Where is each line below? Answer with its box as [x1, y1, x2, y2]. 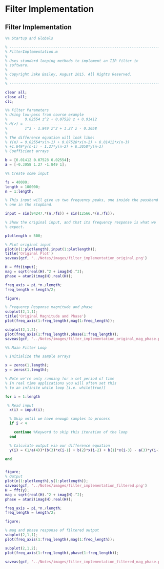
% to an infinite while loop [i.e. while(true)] [5, 385, 106, 390]
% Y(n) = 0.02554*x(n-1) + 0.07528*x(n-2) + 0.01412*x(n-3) [5, 139, 130, 145]
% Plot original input [5, 242, 51, 247]
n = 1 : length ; [5, 189, 34, 194]
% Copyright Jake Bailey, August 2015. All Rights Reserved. [5, 72, 132, 77]
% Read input [7, 403, 34, 408]
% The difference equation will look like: [5, 135, 95, 140]
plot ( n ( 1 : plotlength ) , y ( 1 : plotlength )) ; [5, 478, 89, 484]
